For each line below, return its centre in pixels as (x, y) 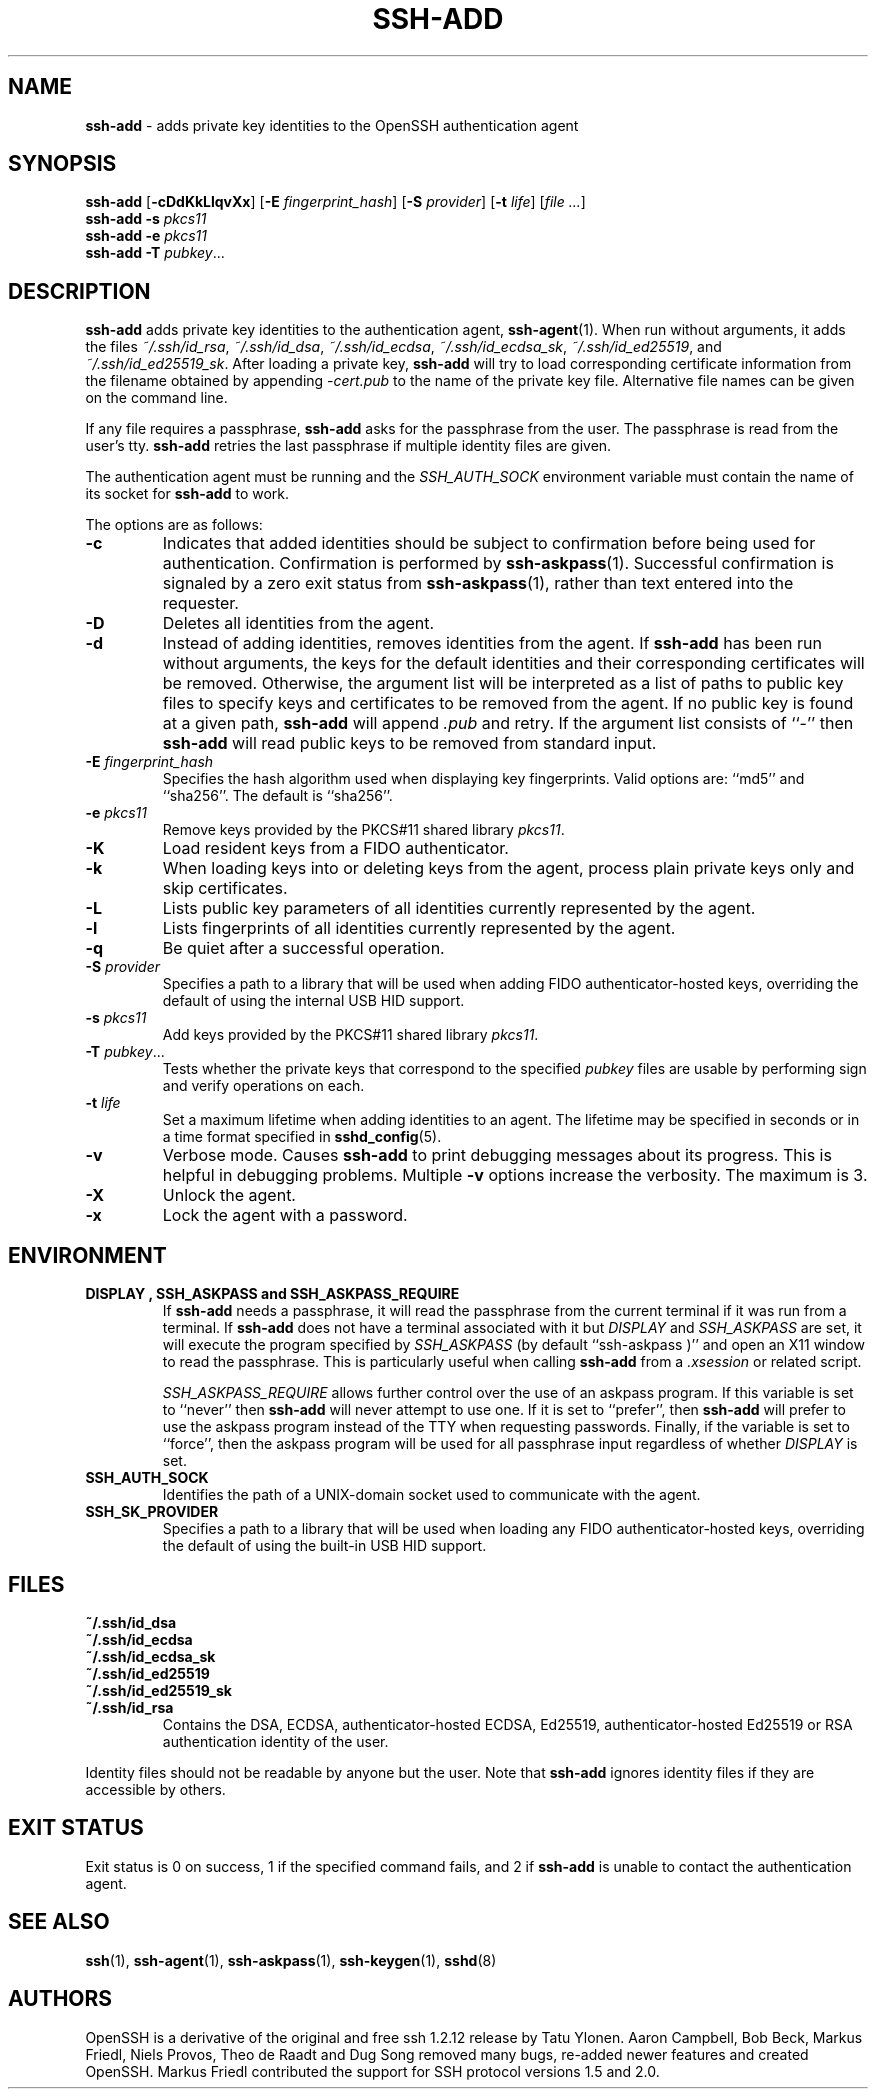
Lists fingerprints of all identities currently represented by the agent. (419, 928)
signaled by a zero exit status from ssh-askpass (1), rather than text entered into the (478, 583)
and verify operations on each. (263, 1086)
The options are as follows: (174, 525)
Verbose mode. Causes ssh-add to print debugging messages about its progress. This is (497, 1155)
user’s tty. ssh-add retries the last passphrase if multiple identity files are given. (348, 446)
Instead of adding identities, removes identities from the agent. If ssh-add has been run (492, 643)
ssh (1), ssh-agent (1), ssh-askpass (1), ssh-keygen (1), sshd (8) (291, 1960)
